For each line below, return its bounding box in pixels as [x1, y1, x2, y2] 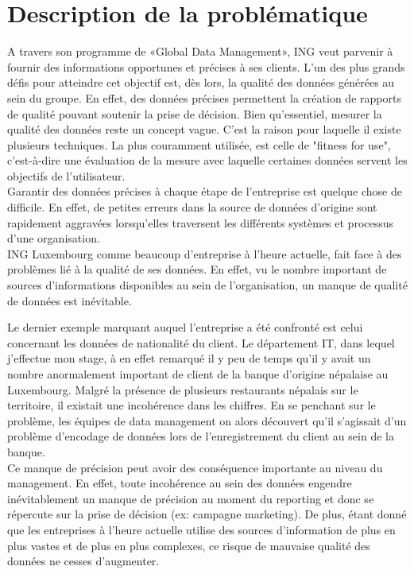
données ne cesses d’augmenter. [7, 553, 160, 569]
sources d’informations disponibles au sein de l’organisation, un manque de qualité [7, 277, 408, 293]
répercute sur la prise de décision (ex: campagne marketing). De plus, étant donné [7, 506, 407, 522]
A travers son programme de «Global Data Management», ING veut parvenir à [7, 43, 393, 60]
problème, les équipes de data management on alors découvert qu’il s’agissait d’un [7, 412, 407, 429]
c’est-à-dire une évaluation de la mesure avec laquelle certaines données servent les [7, 152, 408, 169]
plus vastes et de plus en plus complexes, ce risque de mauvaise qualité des [7, 537, 370, 553]
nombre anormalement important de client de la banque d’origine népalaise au [7, 366, 389, 382]
